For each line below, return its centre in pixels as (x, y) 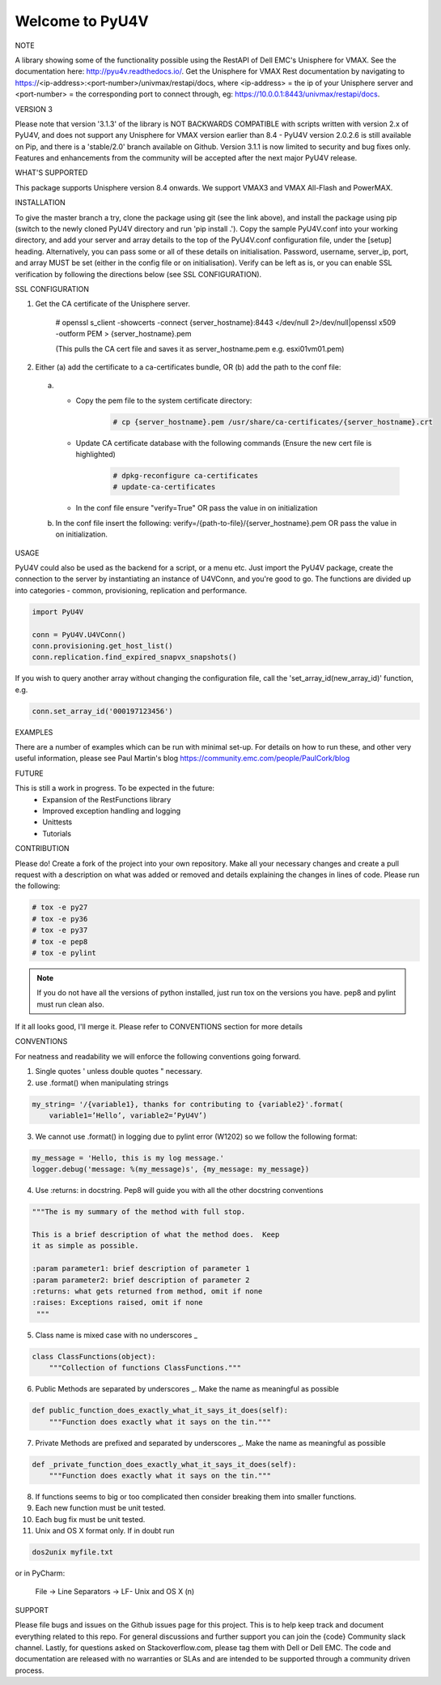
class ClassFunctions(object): (94, 1356)
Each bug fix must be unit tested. (90, 1519)
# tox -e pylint (64, 953)
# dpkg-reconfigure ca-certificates (186, 476)
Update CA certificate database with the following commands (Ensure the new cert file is (224, 443)
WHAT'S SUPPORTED (51, 173)
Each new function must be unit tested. (100, 1508)
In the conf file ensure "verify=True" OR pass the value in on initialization (197, 508)
